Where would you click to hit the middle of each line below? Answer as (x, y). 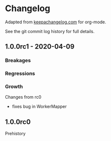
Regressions (20, 73)
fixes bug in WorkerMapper (39, 106)
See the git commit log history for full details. (50, 31)
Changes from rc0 (23, 97)
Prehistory (15, 134)
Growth (14, 87)
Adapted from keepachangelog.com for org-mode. (56, 22)
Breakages (18, 60)
